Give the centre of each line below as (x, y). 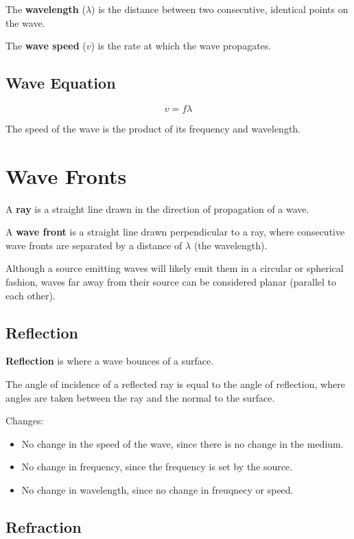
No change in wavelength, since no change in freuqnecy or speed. (157, 490)
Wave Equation (61, 83)
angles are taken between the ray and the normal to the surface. (140, 397)
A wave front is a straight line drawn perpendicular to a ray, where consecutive (175, 232)
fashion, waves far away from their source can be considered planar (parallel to (171, 282)
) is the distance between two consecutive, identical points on (220, 9)
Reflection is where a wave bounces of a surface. (110, 361)
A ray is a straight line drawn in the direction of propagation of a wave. (157, 208)
